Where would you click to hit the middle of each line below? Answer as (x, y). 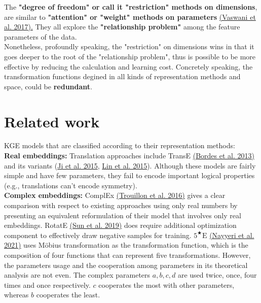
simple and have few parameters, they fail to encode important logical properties (129, 175)
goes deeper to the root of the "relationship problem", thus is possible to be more (130, 56)
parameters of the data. (41, 36)
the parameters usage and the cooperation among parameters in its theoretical (126, 265)
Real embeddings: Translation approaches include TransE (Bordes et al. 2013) (129, 156)
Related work (52, 121)
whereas (16, 295)
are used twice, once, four (217, 275)
